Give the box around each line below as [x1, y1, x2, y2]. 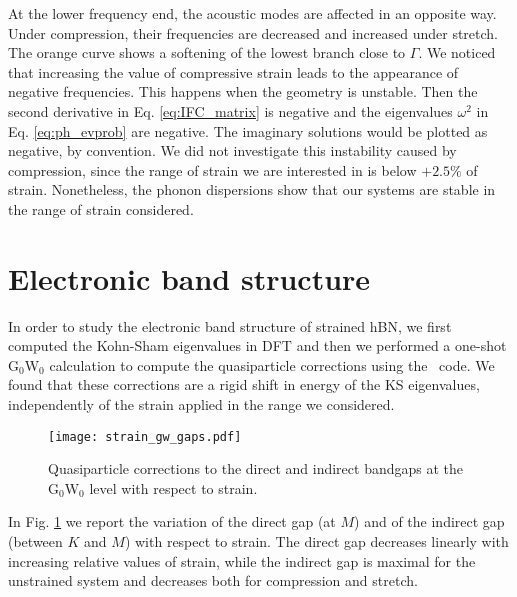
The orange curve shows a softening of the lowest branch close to [8, 42, 406, 63]
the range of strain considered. [8, 198, 194, 219]
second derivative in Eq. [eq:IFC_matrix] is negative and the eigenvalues [8, 100, 453, 121]
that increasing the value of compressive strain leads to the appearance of [8, 61, 459, 82]
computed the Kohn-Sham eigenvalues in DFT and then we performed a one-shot [8, 335, 507, 356]
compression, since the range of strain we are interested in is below [8, 159, 417, 180]
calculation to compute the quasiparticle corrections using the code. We [49, 354, 495, 375]
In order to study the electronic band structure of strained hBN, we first [8, 315, 452, 336]
